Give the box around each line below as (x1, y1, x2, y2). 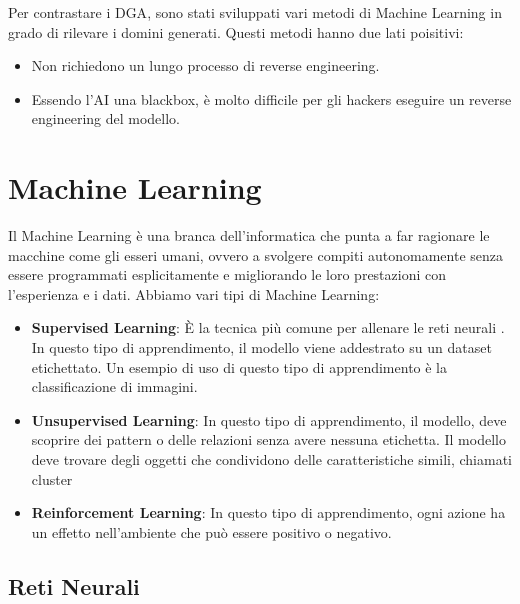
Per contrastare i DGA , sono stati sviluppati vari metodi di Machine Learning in (8, 2, 502, 22)
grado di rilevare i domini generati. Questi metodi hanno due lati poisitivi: (8, 21, 464, 42)
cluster (31, 468, 73, 489)
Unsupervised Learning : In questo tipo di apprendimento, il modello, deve (31, 409, 507, 430)
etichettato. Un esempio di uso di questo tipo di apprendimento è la (31, 356, 448, 377)
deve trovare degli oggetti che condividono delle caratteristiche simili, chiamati (31, 449, 512, 470)
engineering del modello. (31, 108, 181, 129)
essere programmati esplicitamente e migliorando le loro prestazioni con (8, 264, 447, 285)
